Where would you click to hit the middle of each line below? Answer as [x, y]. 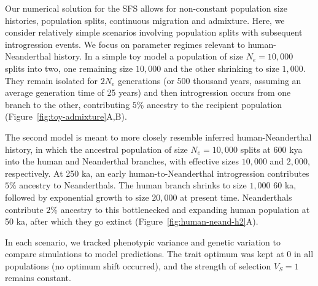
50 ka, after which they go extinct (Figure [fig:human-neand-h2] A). [132, 221]
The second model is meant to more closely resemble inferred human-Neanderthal [158, 137]
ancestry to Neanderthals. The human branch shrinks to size [133, 185]
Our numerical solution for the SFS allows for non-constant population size [146, 8]
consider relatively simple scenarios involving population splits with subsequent [154, 32]
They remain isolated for [52, 80]
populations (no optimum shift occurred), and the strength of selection [138, 265]
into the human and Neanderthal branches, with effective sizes [122, 161]
